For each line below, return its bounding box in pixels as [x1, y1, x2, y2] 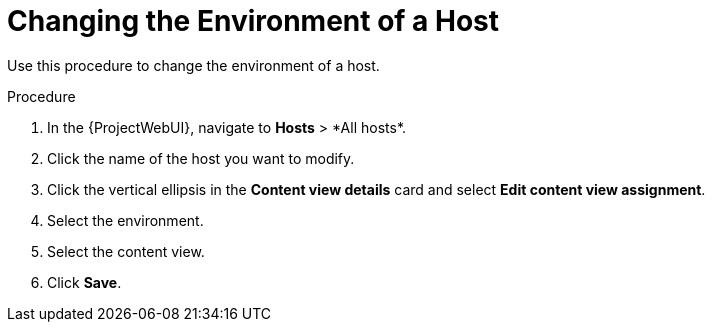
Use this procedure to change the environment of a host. [7, 56, 380, 74]
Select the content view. [47, 242, 205, 260]
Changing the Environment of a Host [7, 4, 499, 38]
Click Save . [47, 273, 122, 291]
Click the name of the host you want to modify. [47, 149, 355, 167]
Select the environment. [47, 211, 204, 229]
